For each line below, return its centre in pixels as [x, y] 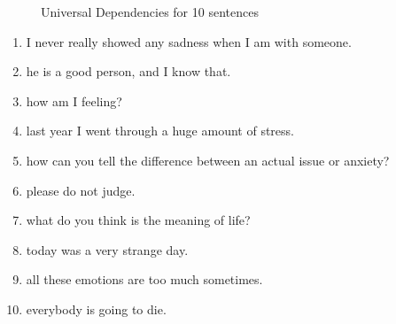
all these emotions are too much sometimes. [144, 279]
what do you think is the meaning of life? [138, 220]
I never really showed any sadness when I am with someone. [189, 41]
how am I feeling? [74, 100]
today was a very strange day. [107, 249]
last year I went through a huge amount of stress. [160, 131]
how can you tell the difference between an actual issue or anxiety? [208, 160]
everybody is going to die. [96, 309]
